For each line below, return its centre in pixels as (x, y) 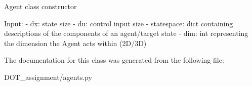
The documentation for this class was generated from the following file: (114, 60)
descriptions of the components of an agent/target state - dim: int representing (126, 33)
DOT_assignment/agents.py (48, 77)
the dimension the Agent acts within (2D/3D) (75, 43)
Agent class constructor (40, 6)
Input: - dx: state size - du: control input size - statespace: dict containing (119, 23)
